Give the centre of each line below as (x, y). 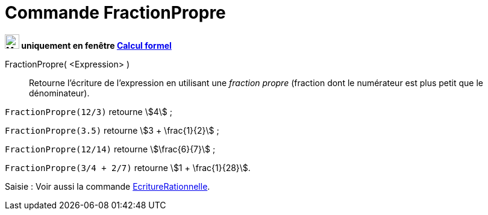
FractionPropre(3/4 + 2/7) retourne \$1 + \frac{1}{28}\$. (128, 167)
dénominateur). (59, 93)
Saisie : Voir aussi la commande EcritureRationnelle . (108, 186)
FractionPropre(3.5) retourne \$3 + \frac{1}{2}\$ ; (112, 130)
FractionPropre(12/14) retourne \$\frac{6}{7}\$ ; (110, 149)
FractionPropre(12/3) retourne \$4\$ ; (89, 111)
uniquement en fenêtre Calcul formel (96, 45)
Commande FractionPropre (115, 13)
